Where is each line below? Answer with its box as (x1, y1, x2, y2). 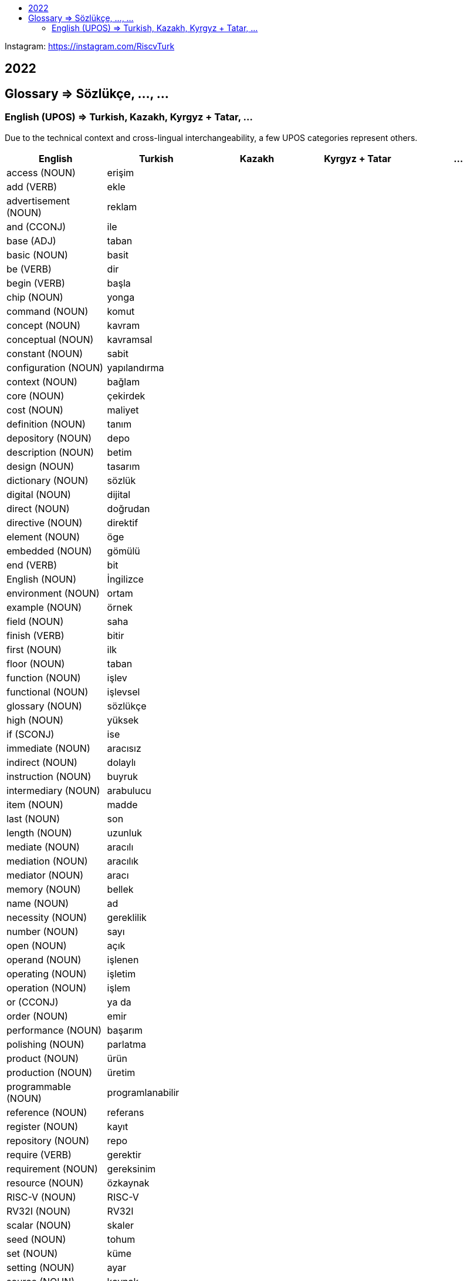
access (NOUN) (6, 166, 76, 179)
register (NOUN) (6, 1120, 79, 1132)
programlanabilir (107, 1086, 180, 1098)
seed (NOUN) (6, 1233, 66, 1245)
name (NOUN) (6, 897, 69, 909)
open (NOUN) (6, 939, 67, 951)
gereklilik (107, 911, 147, 923)
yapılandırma (107, 361, 164, 374)
